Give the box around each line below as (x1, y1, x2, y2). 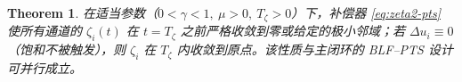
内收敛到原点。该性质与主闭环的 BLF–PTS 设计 (176, 40, 453, 59)
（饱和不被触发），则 (7, 40, 126, 59)
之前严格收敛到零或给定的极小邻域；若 (180, 21, 405, 40)
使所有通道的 (7, 21, 82, 40)
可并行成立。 (7, 59, 82, 78)
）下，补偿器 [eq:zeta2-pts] (291, 4, 441, 21)
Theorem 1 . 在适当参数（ (7, 4, 158, 21)
